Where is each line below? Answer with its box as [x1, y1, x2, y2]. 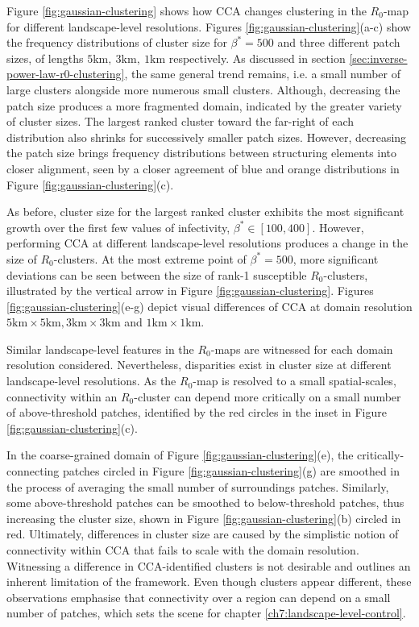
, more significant [292, 250, 379, 267]
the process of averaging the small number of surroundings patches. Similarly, [6, 478, 389, 495]
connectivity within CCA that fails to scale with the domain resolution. [6, 542, 359, 558]
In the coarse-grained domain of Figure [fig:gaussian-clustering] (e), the [6, 446, 354, 463]
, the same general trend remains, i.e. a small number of [124, 65, 401, 82]
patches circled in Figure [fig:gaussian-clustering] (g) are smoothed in [62, 463, 400, 480]
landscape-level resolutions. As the [6, 372, 176, 389]
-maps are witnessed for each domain [210, 340, 393, 357]
